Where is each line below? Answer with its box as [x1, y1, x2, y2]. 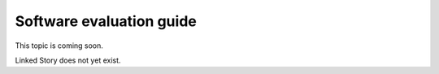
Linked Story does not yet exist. [15, 55, 121, 65]
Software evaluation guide [15, 12, 197, 30]
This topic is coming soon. [15, 41, 103, 50]
